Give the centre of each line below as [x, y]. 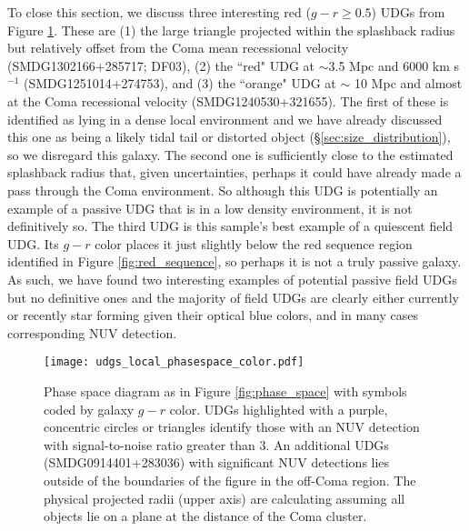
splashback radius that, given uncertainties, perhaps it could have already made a [234, 172]
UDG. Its [33, 243]
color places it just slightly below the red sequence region [254, 243]
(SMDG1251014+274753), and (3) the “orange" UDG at [180, 83]
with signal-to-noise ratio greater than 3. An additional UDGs [216, 444]
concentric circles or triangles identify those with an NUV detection [232, 427]
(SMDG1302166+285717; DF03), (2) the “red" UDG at [161, 65]
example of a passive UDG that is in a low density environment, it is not [210, 208]
